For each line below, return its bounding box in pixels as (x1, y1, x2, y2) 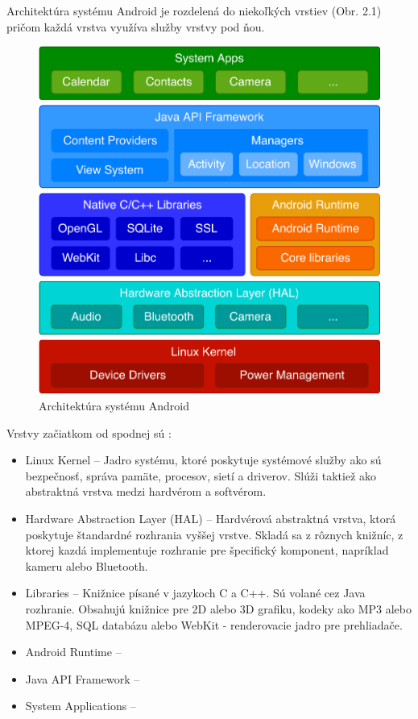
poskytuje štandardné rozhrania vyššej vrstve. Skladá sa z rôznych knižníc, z (25, 526, 404, 542)
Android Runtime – (25, 643, 122, 660)
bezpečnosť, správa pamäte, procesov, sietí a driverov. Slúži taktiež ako (25, 467, 377, 484)
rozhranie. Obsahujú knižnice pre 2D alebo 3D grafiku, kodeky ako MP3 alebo (25, 600, 412, 617)
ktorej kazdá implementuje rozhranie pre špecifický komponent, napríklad (25, 542, 389, 559)
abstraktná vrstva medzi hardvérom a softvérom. (25, 483, 267, 500)
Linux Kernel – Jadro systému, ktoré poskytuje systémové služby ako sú (25, 451, 382, 468)
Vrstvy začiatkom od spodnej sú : (6, 424, 172, 441)
